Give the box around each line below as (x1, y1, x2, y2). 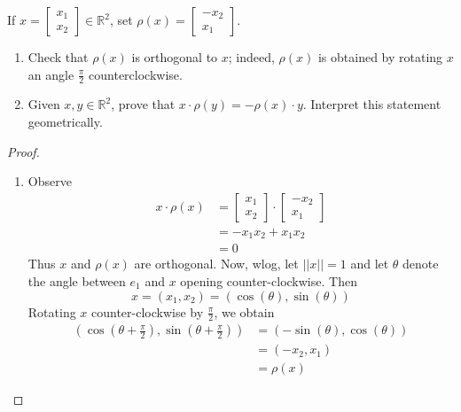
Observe (27, 172, 72, 190)
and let (350, 254, 389, 273)
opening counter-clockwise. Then (180, 271, 357, 290)
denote (402, 254, 439, 273)
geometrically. (27, 113, 103, 131)
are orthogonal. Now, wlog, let (134, 254, 299, 273)
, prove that (111, 95, 176, 113)
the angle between (27, 271, 126, 290)
